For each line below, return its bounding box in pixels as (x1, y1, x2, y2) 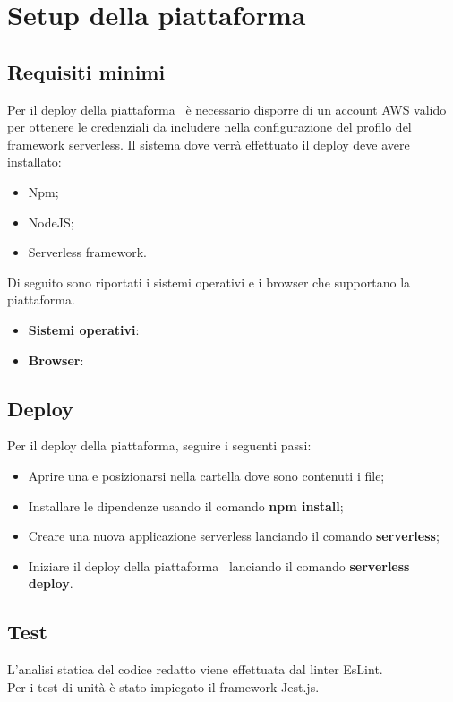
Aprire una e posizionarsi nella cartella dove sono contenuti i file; (28, 466, 385, 484)
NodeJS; (28, 212, 74, 231)
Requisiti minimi (7, 57, 166, 85)
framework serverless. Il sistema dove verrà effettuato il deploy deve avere (7, 134, 410, 153)
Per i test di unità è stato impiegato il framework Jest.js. (7, 677, 320, 696)
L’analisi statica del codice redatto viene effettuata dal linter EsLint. (7, 660, 383, 679)
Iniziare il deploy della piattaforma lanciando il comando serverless (28, 556, 410, 575)
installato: (7, 152, 62, 171)
